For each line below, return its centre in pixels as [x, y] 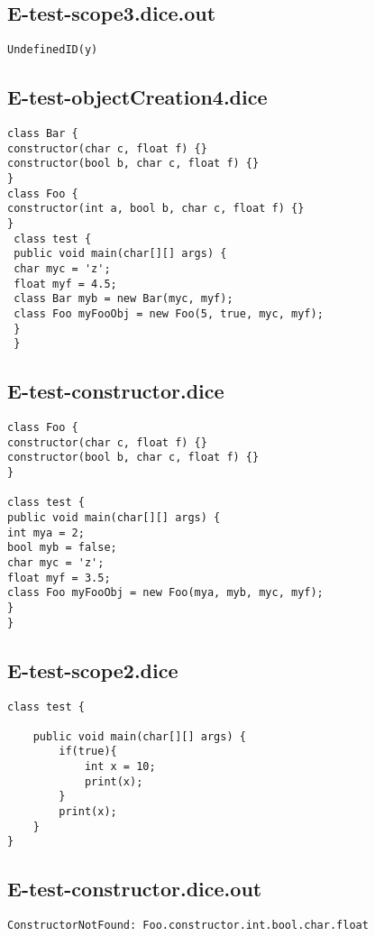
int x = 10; [120, 767]
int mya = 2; [46, 532]
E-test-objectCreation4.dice [137, 97]
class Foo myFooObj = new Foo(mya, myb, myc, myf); [165, 593]
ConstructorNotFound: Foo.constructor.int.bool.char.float [188, 926]
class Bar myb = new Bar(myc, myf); [123, 299]
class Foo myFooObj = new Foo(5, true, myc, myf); [169, 313]
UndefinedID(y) [53, 50]
